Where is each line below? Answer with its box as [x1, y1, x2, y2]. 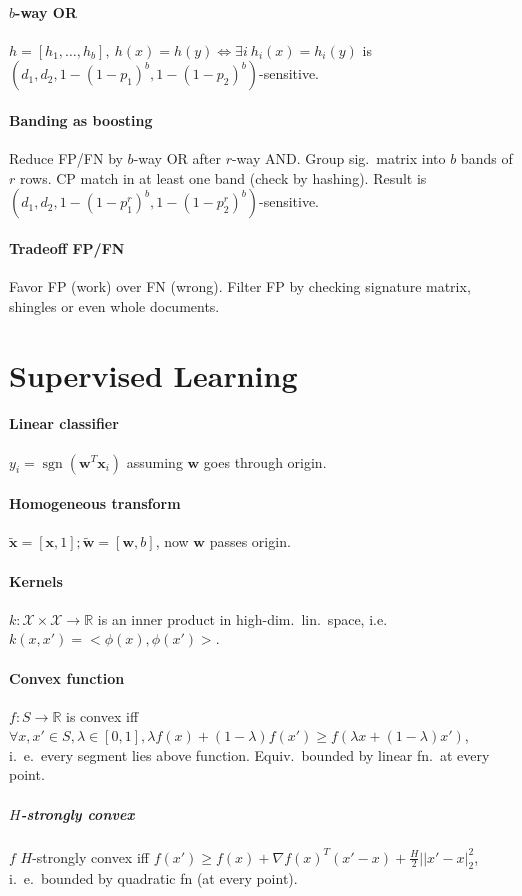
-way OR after [133, 148, 221, 169]
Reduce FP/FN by [9, 148, 123, 169]
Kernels [9, 570, 63, 591]
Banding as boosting [9, 109, 153, 130]
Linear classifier [9, 413, 119, 434]
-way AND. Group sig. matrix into [231, 148, 446, 169]
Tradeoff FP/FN [9, 237, 125, 258]
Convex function [9, 667, 125, 688]
